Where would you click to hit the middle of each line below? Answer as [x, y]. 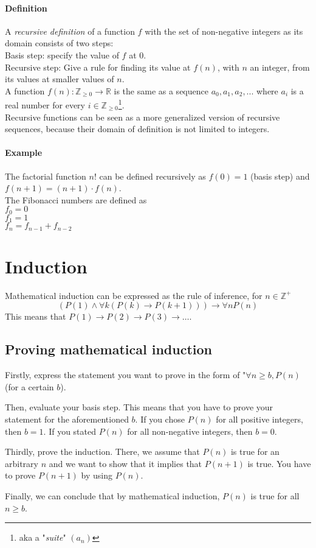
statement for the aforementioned [67, 419]
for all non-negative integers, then [190, 431]
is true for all [275, 496]
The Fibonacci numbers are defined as [76, 199]
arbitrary [22, 463]
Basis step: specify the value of [62, 54]
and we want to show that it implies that [125, 463]
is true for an [255, 451]
